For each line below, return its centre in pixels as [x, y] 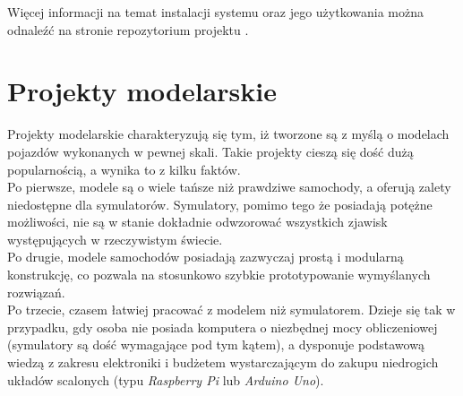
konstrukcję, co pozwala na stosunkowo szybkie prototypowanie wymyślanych [219, 275]
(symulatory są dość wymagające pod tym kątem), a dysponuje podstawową [216, 344]
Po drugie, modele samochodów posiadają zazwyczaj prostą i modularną [206, 257]
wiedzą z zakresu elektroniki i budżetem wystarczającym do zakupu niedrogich [223, 362]
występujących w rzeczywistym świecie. [115, 239]
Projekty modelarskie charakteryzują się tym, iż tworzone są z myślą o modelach [228, 134]
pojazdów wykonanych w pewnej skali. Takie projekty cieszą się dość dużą [210, 151]
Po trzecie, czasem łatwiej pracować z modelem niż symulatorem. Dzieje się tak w [231, 310]
